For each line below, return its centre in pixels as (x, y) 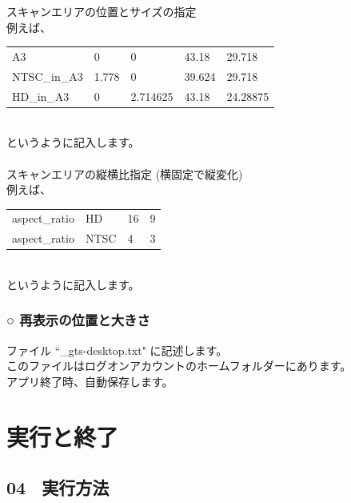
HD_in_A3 (41, 96)
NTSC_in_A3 (48, 76)
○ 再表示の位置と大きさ (78, 320)
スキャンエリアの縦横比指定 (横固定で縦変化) (125, 173)
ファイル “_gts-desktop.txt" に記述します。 (117, 350)
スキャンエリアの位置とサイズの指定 (102, 11)
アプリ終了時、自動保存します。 (90, 381)
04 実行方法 (58, 487)
